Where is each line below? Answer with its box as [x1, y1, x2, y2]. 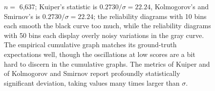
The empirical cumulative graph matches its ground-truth [4, 39, 177, 50]
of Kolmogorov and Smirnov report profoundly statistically [4, 68, 180, 78]
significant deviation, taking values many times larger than [4, 77, 180, 88]
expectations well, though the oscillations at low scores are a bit [4, 49, 195, 59]
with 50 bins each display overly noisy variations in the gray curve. [4, 30, 204, 40]
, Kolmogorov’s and [150, 1, 209, 11]
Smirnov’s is [4, 11, 41, 21]
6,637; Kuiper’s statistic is [19, 1, 98, 11]
